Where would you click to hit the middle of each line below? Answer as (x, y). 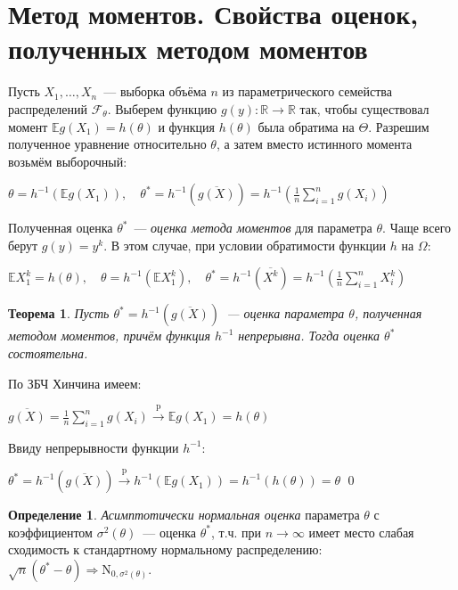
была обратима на (306, 126)
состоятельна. (48, 353)
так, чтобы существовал (364, 108)
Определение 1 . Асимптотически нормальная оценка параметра (184, 515)
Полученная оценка (61, 228)
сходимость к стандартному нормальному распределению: (165, 549)
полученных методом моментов (188, 49)
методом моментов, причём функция (109, 336)
